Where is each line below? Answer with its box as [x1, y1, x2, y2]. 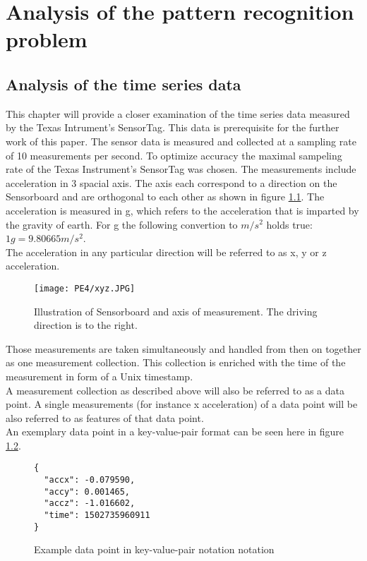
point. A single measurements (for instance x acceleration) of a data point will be [6, 397, 358, 411]
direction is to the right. [34, 318, 138, 332]
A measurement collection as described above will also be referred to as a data [6, 382, 345, 397]
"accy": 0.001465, [44, 486, 131, 497]
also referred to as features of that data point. [6, 410, 204, 425]
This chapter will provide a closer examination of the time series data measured [6, 106, 350, 121]
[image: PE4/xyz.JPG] [34, 283, 136, 294]
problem [6, 25, 88, 54]
